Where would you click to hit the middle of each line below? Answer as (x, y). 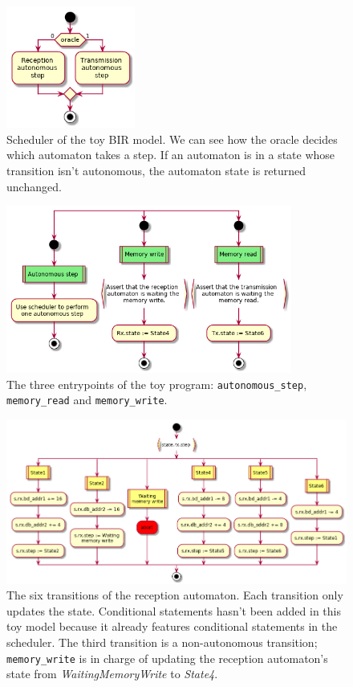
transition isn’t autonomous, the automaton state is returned (156, 170)
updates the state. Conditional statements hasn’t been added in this (174, 610)
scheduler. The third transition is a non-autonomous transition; (162, 642)
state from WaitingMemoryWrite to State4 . (112, 674)
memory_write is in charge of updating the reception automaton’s (167, 658)
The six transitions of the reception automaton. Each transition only (175, 595)
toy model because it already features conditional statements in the (172, 626)
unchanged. (34, 186)
